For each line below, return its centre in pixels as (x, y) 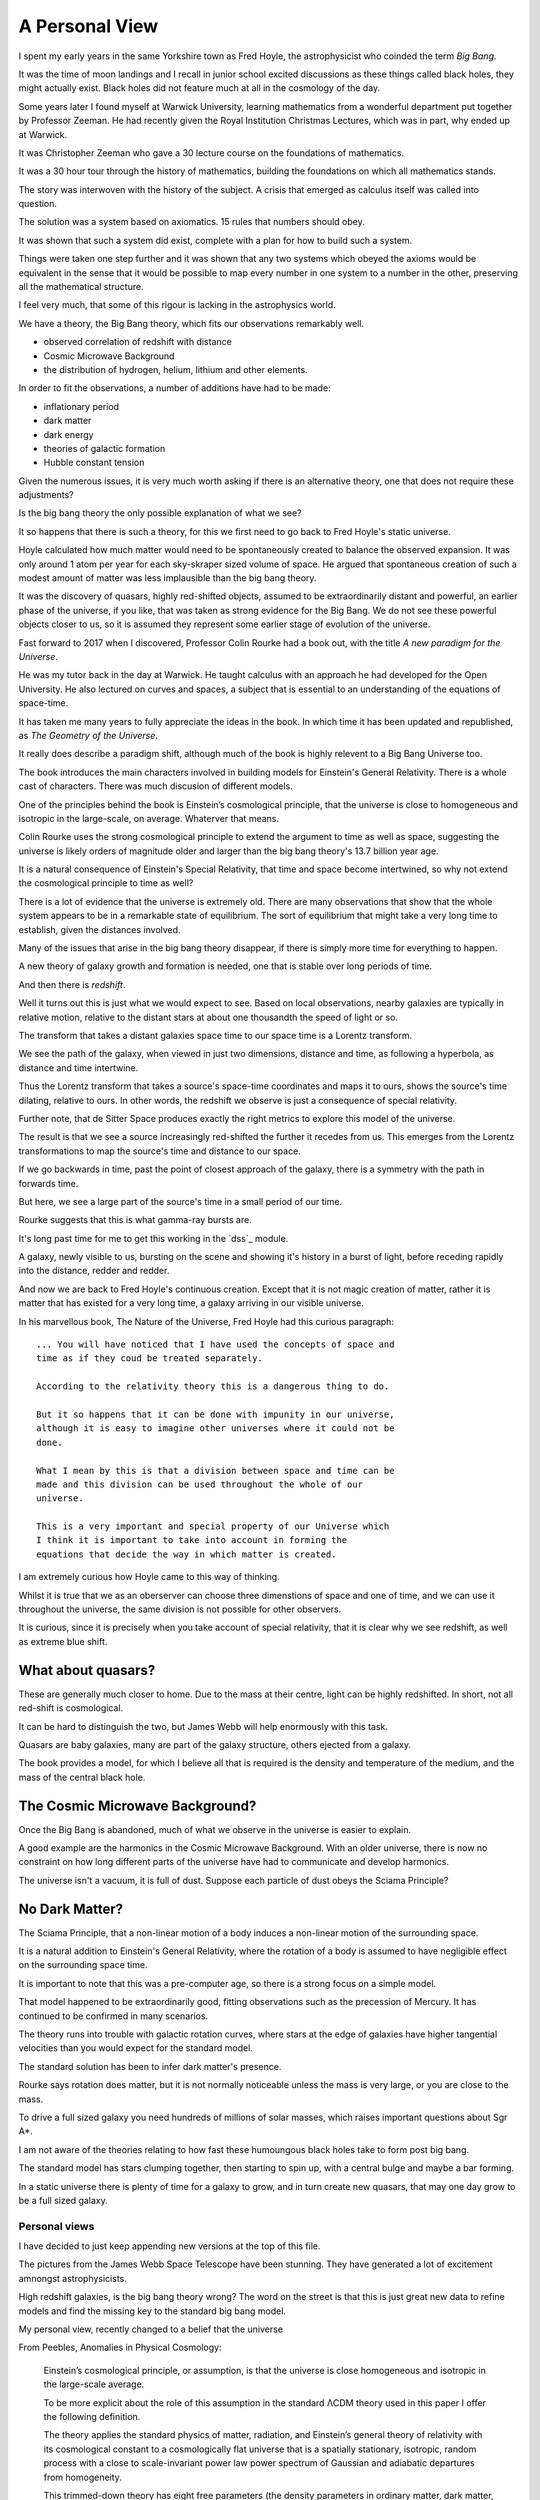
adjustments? (46, 495)
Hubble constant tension (94, 462)
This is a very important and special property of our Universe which (213, 1526)
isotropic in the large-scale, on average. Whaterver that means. (149, 818)
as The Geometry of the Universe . (88, 735)
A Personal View (88, 26)
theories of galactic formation (104, 448)
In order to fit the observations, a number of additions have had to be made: (174, 388)
